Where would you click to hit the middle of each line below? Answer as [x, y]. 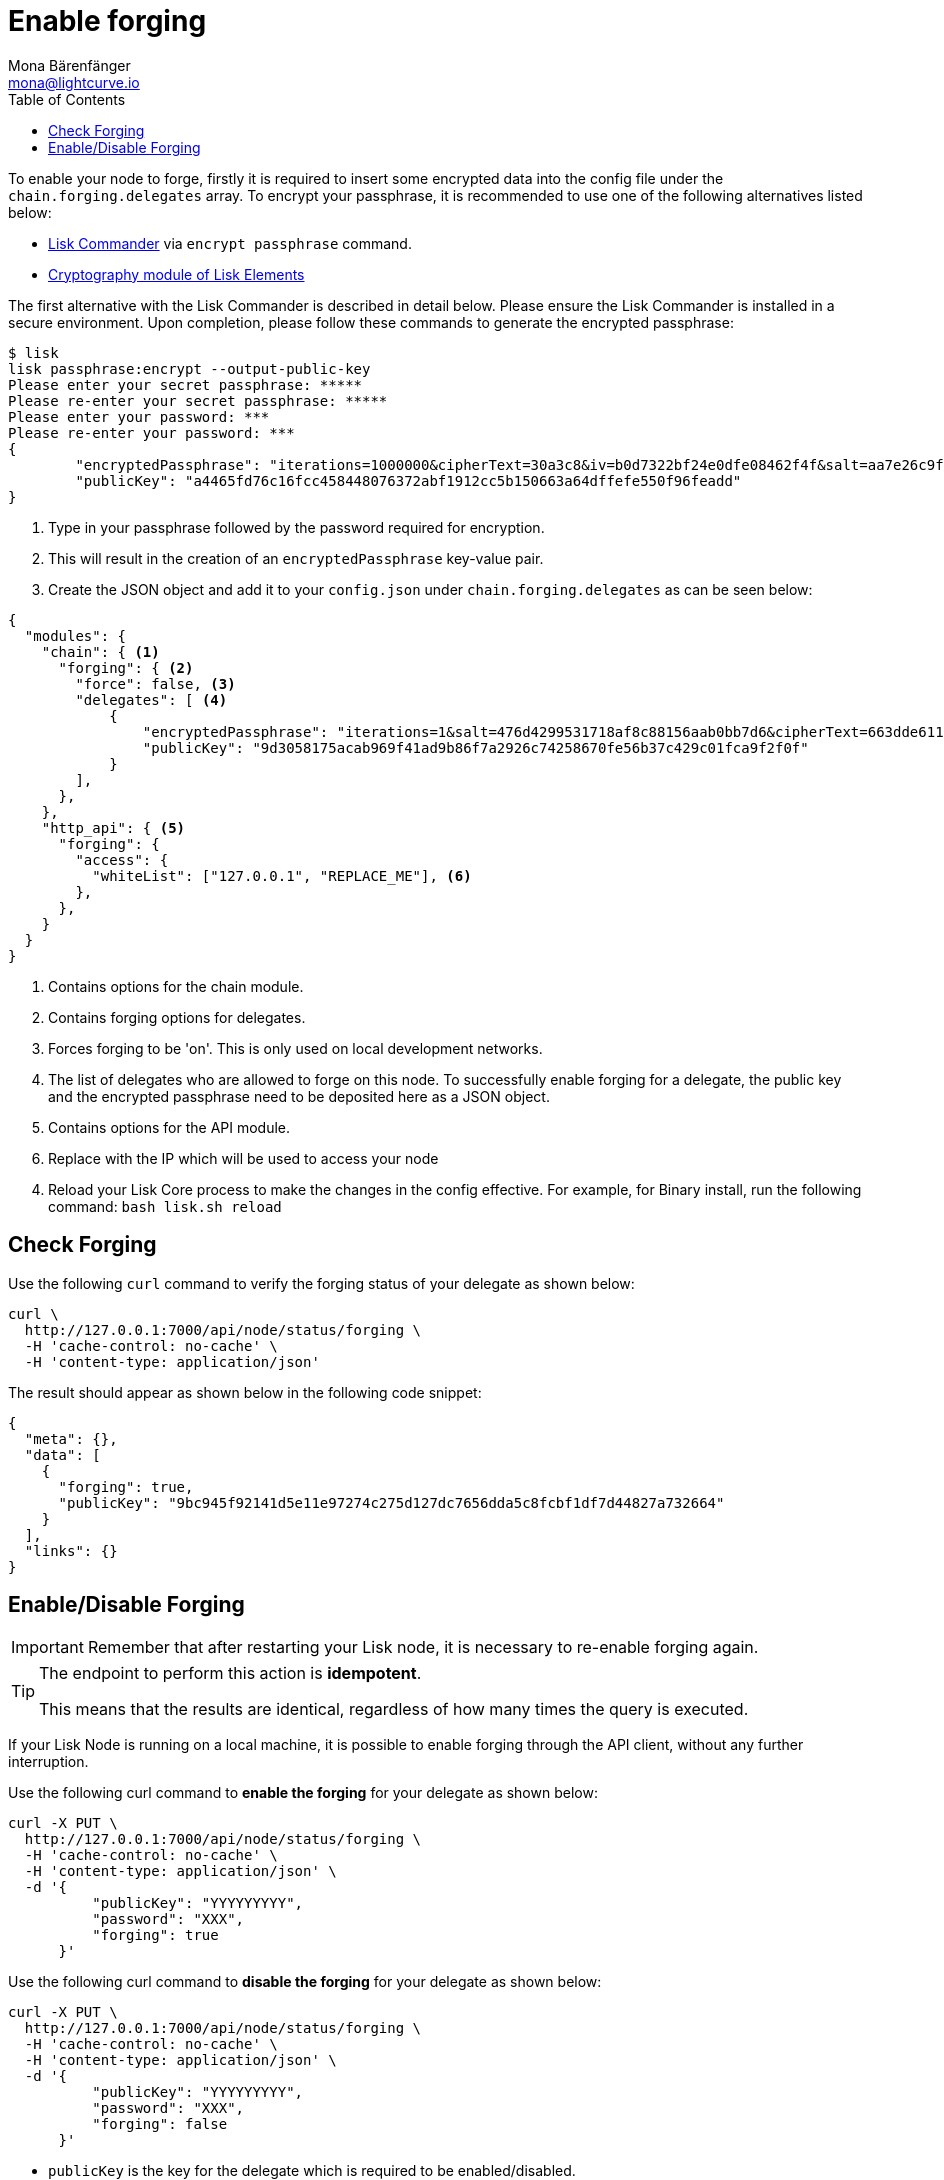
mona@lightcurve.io [74, 82]
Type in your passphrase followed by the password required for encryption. [296, 527]
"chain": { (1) [100, 651]
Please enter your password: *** [139, 416]
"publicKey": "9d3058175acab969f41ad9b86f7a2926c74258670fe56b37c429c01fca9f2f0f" [475, 747]
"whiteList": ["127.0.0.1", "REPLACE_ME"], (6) [282, 875]
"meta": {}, [71, 1438]
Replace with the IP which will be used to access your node [243, 1158]
